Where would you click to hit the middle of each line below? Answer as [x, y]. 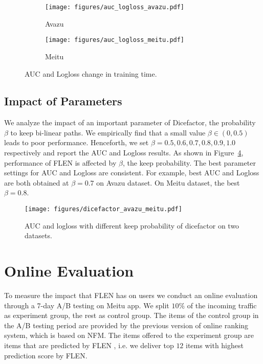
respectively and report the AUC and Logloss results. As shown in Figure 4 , [124, 153]
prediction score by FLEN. [46, 355]
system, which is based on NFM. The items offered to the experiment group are [129, 335]
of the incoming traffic [222, 305]
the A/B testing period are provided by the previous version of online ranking [126, 325]
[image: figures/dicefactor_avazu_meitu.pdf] [103, 209]
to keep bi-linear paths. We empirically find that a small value [108, 132]
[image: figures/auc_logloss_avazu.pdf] [115, 7]
